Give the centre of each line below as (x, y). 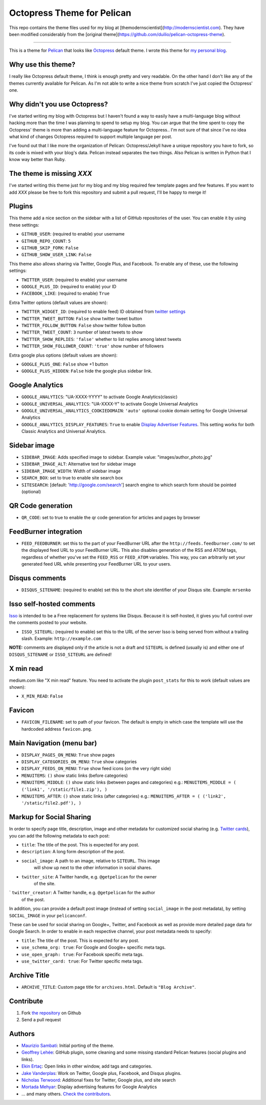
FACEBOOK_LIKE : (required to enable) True (66, 294)
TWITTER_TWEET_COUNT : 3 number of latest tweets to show (82, 332)
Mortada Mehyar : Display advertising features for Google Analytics (89, 1087)
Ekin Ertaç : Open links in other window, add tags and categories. (87, 1066)
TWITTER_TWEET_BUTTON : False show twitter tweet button (82, 318)
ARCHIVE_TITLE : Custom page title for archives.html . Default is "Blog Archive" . (109, 987)
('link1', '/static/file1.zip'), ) (65, 789)
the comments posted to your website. (48, 623)
